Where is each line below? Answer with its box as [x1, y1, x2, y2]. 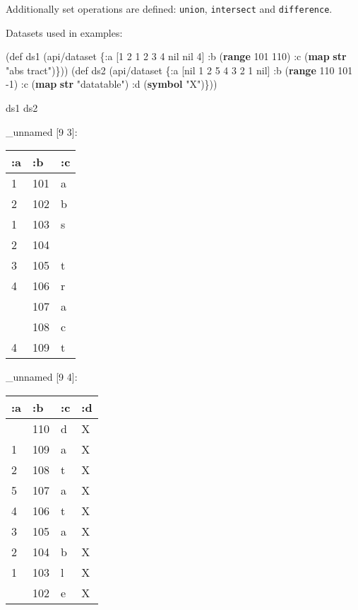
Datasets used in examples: [6, 25, 123, 40]
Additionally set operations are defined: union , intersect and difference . [6, 1, 333, 16]
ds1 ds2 [6, 100, 38, 115]
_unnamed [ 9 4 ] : [6, 369, 78, 384]
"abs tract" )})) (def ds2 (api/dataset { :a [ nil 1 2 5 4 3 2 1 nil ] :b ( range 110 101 [6, 62, 353, 77]
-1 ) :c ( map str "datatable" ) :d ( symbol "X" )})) [6, 76, 217, 91]
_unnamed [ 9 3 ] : [6, 124, 78, 139]
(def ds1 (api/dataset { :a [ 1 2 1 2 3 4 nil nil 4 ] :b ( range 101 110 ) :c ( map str [6, 49, 347, 64]
